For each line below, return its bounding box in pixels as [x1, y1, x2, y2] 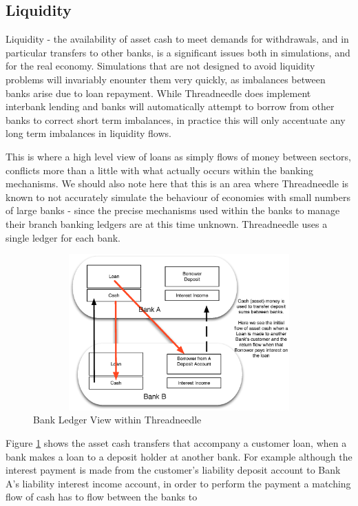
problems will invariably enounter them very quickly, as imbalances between [6, 72, 326, 86]
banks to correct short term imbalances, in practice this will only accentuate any [6, 112, 346, 127]
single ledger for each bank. [6, 230, 120, 244]
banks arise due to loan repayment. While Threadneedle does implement [6, 85, 311, 100]
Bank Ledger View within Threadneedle [33, 412, 202, 427]
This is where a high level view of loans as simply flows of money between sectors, [6, 149, 351, 163]
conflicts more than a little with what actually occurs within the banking [6, 162, 314, 177]
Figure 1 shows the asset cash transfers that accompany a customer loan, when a [6, 436, 347, 450]
